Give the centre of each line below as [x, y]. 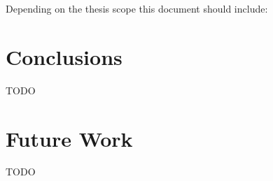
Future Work [69, 138]
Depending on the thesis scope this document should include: [137, 8]
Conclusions [64, 56]
